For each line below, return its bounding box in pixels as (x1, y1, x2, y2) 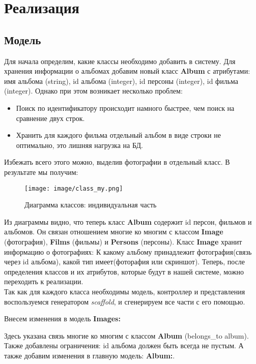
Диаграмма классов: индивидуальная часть (24, 199, 157, 210)
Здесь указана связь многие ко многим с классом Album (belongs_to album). (4, 330, 249, 341)
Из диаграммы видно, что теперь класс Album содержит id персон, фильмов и (4, 216, 252, 227)
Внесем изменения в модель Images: (4, 313, 121, 324)
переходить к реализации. (4, 276, 83, 287)
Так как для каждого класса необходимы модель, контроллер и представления (4, 286, 245, 296)
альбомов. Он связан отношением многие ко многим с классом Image (4, 226, 223, 237)
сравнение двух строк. (16, 112, 85, 123)
